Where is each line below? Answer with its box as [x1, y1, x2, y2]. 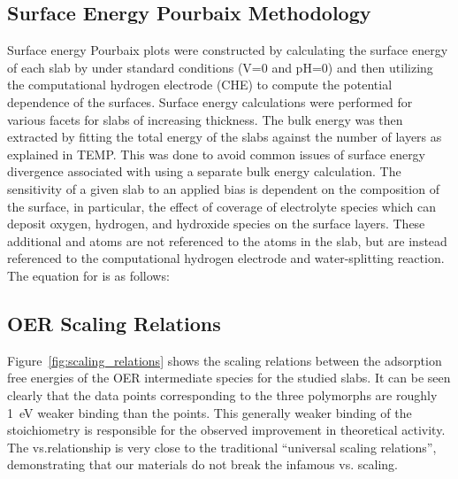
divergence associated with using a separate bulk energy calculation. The [7, 162, 401, 181]
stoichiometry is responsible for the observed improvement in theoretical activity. [7, 421, 446, 439]
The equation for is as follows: [7, 266, 170, 284]
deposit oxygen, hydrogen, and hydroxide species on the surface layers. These [7, 214, 425, 233]
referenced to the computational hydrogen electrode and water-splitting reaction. [7, 249, 445, 267]
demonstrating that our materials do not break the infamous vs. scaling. [7, 455, 398, 474]
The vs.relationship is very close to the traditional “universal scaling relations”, [7, 437, 437, 456]
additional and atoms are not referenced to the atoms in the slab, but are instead [7, 231, 447, 250]
